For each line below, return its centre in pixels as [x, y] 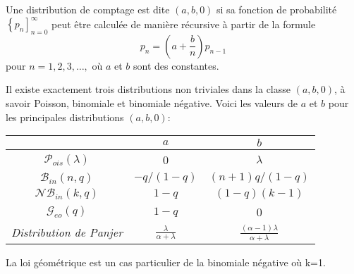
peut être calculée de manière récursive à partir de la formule [184, 24]
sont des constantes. [176, 65]
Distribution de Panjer [67, 232]
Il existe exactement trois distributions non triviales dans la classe [148, 89]
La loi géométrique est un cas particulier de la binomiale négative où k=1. [166, 262]
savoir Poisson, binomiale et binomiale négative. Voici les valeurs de [152, 103]
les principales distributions [65, 117]
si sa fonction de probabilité [277, 9]
